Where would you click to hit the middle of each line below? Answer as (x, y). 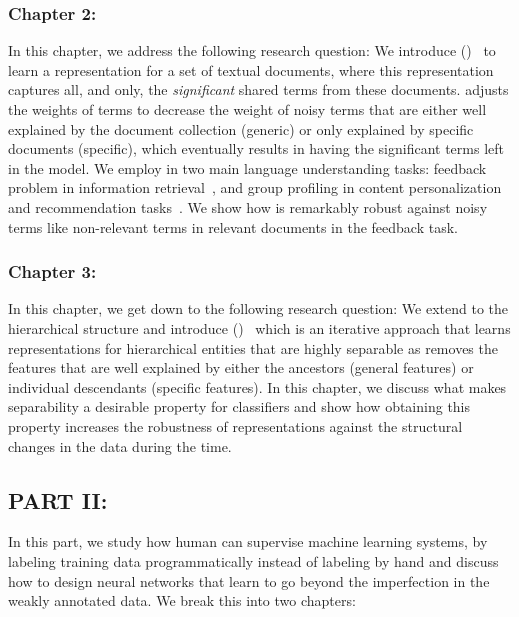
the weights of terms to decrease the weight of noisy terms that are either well (247, 109)
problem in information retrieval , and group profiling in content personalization (255, 187)
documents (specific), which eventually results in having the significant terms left (256, 148)
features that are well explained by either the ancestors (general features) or (241, 367)
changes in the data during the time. (120, 445)
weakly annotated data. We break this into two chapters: (182, 600)
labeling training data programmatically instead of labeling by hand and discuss (253, 560)
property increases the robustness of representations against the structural (235, 425)
